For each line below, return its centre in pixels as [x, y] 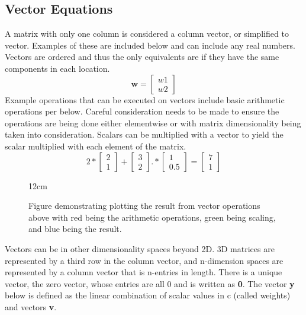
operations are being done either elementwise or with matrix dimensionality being [153, 122]
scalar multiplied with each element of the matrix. [96, 146]
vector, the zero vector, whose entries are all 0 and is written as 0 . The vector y [150, 283]
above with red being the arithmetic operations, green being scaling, [152, 217]
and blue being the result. [75, 229]
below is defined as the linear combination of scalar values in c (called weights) [148, 295]
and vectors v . [31, 306]
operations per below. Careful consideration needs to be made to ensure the [142, 111]
